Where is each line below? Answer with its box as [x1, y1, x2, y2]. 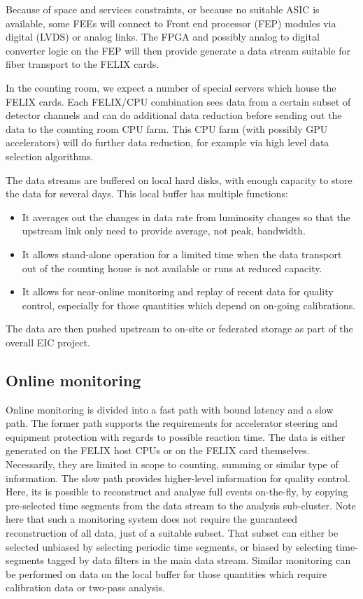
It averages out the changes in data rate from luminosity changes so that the [22, 209, 350, 224]
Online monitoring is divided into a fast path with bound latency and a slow [6, 402, 334, 416]
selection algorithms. [6, 148, 94, 163]
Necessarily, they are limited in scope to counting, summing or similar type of [6, 457, 339, 472]
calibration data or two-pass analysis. [6, 580, 165, 595]
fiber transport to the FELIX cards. [6, 57, 159, 71]
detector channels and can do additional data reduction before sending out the [6, 108, 342, 122]
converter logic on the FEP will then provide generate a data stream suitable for [6, 43, 350, 57]
